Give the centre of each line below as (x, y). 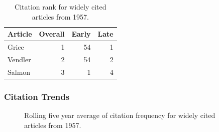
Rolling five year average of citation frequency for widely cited (120, 115)
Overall (52, 34)
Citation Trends (37, 96)
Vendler (19, 59)
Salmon (19, 72)
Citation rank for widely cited (61, 7)
